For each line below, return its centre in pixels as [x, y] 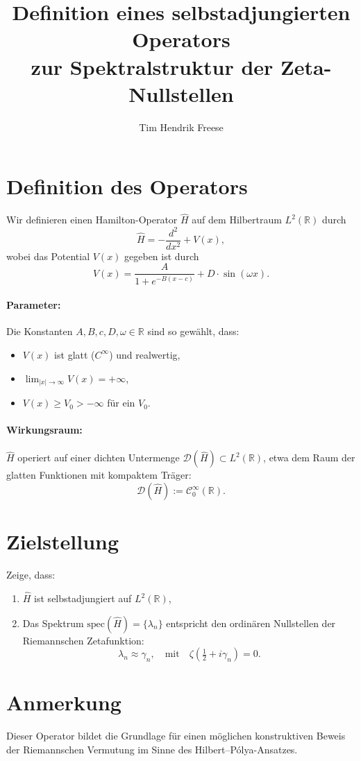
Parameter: [34, 305]
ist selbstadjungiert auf [83, 598]
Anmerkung [64, 702]
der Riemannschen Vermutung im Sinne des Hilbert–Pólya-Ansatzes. [152, 749]
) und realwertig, [145, 354]
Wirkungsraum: [44, 430]
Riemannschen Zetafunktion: [83, 640]
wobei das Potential [48, 256]
